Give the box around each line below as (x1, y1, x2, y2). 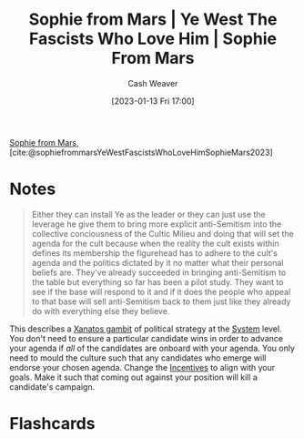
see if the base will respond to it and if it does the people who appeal (31, 286, 291, 297)
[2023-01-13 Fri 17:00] (111, 96, 195, 107)
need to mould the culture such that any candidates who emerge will (9, 352, 267, 363)
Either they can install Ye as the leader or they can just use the (31, 209, 266, 219)
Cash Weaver (127, 77, 178, 88)
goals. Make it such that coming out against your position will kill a (9, 372, 258, 383)
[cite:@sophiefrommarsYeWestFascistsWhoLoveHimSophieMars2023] (9, 147, 273, 158)
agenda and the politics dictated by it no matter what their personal (31, 257, 284, 268)
